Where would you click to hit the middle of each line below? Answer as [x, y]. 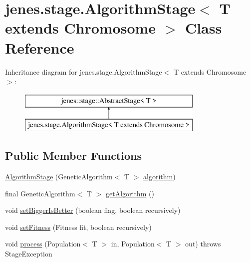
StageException [29, 254]
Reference [40, 47]
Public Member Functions [73, 156]
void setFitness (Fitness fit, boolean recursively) [78, 227]
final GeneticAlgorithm [40, 193]
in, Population [133, 244]
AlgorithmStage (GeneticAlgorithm [59, 177]
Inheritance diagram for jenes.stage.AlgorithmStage [84, 71]
